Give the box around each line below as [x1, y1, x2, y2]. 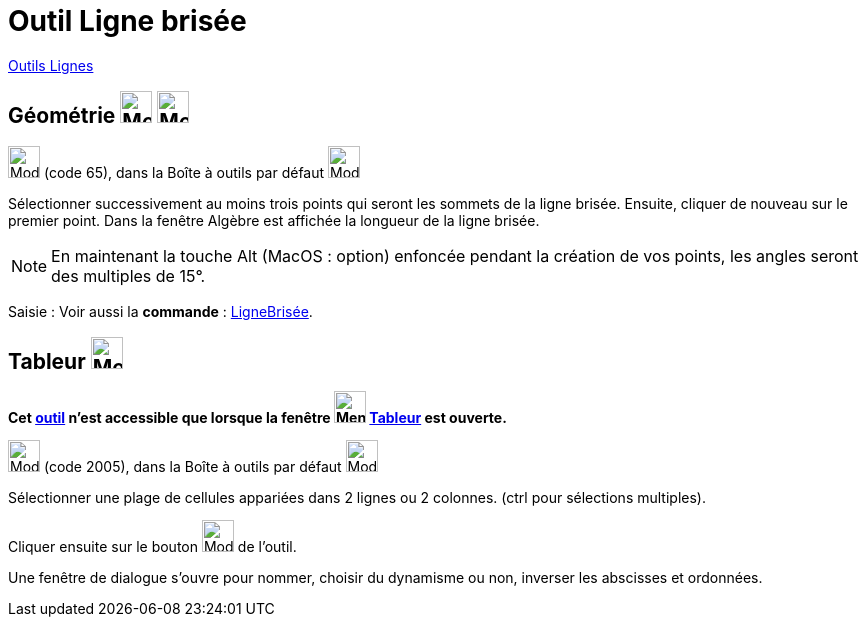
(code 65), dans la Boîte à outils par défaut [43, 163, 325, 181]
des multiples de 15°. [51, 265, 206, 286]
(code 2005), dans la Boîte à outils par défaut [43, 458, 342, 476]
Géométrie [8, 103, 116, 129]
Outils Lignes [8, 56, 94, 74]
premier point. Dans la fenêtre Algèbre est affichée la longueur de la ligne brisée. [8, 211, 540, 229]
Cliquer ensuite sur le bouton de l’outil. [8, 538, 297, 556]
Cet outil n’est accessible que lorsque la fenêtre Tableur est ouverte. [8, 409, 507, 427]
